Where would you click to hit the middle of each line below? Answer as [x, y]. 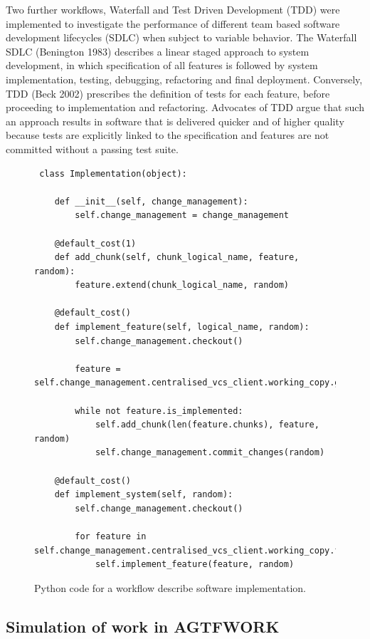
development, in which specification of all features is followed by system [162, 65]
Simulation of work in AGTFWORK [143, 626]
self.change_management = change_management [182, 215]
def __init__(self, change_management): [151, 201]
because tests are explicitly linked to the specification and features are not [168, 135]
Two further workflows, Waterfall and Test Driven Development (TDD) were [173, 9]
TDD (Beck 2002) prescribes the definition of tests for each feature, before [168, 93]
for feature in [111, 536]
